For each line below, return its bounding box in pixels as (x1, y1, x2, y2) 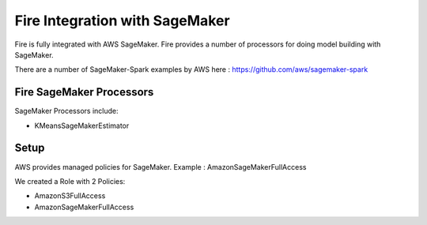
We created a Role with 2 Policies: (14, 176, 126, 186)
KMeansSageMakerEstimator (34, 121, 130, 130)
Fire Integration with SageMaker (14, 12, 230, 29)
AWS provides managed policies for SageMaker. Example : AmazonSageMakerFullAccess (14, 162, 307, 171)
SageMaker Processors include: (14, 107, 119, 116)
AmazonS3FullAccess (34, 191, 106, 201)
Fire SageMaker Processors (14, 85, 154, 99)
